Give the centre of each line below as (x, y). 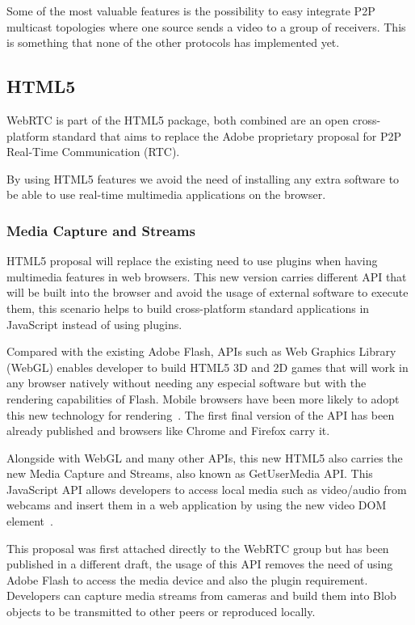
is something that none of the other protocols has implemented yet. (173, 42)
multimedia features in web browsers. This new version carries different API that (207, 276)
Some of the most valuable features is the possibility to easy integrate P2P (191, 11)
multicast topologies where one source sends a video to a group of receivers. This (206, 26)
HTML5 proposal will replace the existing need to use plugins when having (192, 261)
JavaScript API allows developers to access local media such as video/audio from (207, 489)
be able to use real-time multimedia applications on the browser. (166, 194)
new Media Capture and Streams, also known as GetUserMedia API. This (190, 473)
